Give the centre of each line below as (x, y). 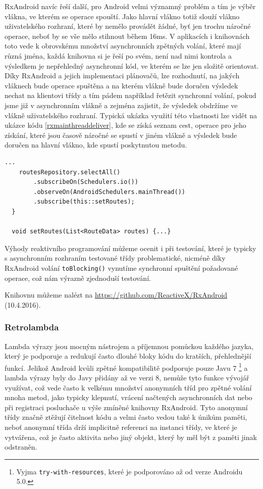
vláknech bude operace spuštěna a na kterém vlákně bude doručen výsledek (121, 85)
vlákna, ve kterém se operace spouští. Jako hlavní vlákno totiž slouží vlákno (122, 16)
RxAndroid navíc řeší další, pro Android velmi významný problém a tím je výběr (130, 6)
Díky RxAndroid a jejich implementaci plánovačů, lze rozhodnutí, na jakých (122, 76)
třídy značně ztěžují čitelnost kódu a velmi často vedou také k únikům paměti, (126, 417)
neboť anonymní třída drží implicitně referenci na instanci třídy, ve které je (121, 427)
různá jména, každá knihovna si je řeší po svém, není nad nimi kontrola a (118, 55)
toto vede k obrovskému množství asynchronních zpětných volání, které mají (123, 46)
